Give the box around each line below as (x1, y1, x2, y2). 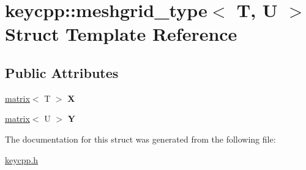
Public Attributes (5, 63, 119, 82)
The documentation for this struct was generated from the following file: (5, 132, 276, 145)
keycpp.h (5, 153, 39, 166)
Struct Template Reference (5, 21, 237, 46)
